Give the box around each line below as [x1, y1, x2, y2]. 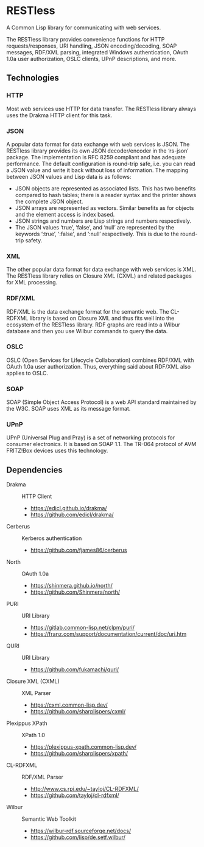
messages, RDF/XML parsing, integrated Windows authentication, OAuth [6, 48, 189, 56]
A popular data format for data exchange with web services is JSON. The [6, 140, 190, 148]
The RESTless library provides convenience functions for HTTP [6, 35, 165, 43]
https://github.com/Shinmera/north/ [30, 588, 121, 596]
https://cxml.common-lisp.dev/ [30, 701, 108, 708]
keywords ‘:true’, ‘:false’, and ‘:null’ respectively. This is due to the [15, 230, 180, 237]
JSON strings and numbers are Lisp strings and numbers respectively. [15, 217, 192, 225]
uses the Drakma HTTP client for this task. [6, 111, 113, 119]
